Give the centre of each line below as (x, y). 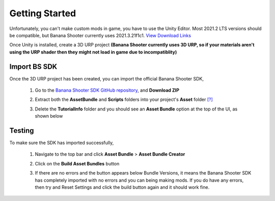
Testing (22, 131)
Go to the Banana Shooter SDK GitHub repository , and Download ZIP (107, 90)
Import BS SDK (33, 66)
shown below (49, 116)
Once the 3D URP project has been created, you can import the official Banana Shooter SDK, (106, 78)
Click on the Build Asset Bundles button (77, 163)
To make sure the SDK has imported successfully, (62, 143)
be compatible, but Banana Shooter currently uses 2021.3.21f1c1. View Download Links (100, 35)
